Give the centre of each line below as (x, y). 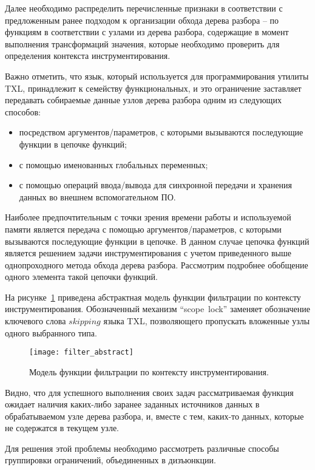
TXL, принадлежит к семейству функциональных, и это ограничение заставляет (153, 88)
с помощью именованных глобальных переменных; (113, 164)
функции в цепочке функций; (73, 144)
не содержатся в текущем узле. (62, 428)
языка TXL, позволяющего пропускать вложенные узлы (207, 321)
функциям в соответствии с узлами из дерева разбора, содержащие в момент (147, 32)
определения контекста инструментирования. (88, 56)
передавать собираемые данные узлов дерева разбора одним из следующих (143, 100)
